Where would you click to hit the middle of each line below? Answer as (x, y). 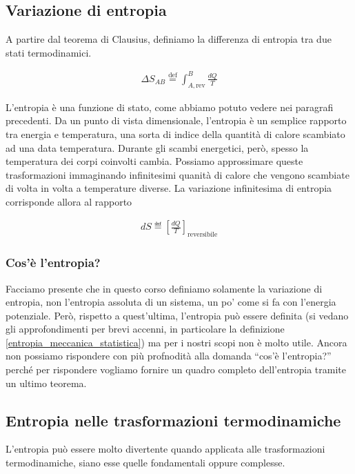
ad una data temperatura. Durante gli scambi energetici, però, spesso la (157, 147)
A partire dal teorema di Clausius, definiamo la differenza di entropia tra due (169, 39)
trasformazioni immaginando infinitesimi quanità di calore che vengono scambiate (177, 174)
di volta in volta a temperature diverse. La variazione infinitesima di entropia (169, 188)
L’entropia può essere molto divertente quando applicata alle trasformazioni (165, 449)
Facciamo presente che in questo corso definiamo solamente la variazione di (164, 288)
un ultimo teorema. (46, 383)
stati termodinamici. (49, 52)
